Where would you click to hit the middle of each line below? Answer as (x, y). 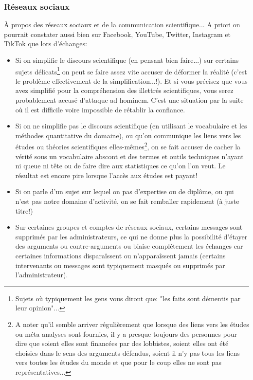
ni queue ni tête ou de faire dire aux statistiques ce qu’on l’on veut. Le (120, 166)
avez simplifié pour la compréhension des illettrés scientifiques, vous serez (124, 90)
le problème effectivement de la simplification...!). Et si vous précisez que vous (131, 81)
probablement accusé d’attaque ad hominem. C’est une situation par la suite (129, 100)
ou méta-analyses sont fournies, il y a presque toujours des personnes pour (126, 334)
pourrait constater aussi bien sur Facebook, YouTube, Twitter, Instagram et (117, 34)
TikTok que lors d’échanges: (45, 44)
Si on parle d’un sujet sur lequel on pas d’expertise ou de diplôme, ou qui (125, 191)
